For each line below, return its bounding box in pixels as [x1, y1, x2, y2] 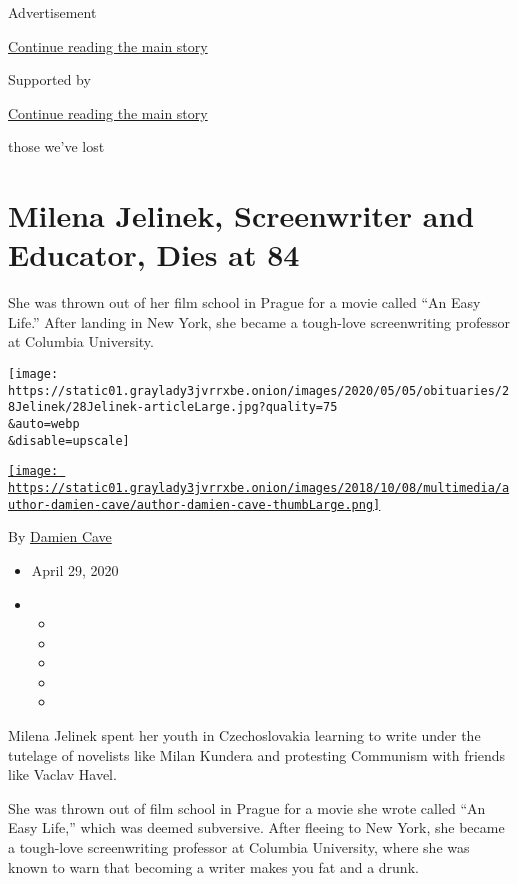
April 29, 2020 [31, 559, 119, 580]
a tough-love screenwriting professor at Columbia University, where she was [8, 837, 470, 858]
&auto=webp [8, 417, 80, 432]
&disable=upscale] [8, 433, 130, 448]
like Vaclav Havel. [8, 764, 117, 785]
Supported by [8, 69, 91, 90]
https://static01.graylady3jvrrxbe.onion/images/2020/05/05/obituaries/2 [8, 383, 510, 398]
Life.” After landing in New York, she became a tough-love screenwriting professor [8, 311, 510, 332]
